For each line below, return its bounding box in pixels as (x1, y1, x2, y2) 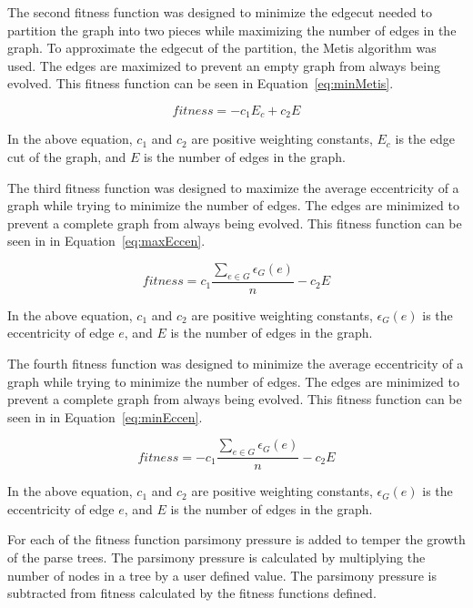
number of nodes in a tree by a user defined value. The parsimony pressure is (7, 565, 438, 584)
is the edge (395, 129, 455, 148)
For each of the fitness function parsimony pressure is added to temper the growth (7, 530, 466, 549)
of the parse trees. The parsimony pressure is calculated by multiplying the (7, 547, 426, 566)
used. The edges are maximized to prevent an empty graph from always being (7, 56, 440, 75)
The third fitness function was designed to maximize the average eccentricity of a (7, 177, 459, 197)
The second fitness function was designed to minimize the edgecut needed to (7, 3, 432, 21)
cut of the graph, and (7, 147, 126, 167)
